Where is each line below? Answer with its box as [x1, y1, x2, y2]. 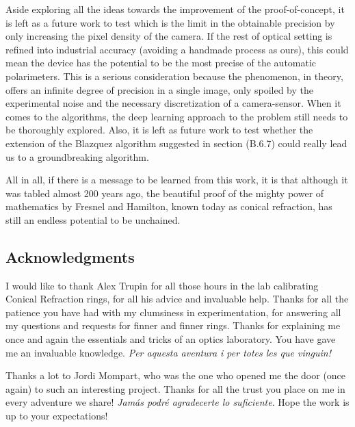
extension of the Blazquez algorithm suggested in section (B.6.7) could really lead [5, 135, 347, 150]
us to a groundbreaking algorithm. [5, 149, 149, 164]
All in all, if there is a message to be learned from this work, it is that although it [5, 172, 348, 187]
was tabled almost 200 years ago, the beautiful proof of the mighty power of [5, 185, 324, 200]
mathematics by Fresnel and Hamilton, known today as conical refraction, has [5, 199, 332, 213]
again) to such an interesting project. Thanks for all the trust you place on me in [5, 381, 345, 396]
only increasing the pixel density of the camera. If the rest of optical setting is [5, 29, 332, 43]
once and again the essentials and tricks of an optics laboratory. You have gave [5, 332, 336, 346]
